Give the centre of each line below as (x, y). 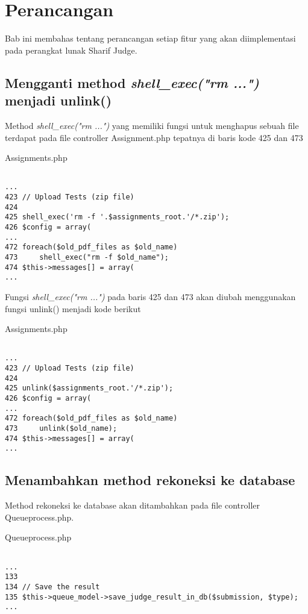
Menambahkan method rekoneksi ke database (150, 480)
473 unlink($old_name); (61, 428)
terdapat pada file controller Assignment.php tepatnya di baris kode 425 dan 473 (154, 137)
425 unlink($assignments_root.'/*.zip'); (89, 388)
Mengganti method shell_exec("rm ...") (132, 82)
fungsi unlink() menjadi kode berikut (73, 308)
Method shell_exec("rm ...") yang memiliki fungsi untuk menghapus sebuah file (152, 125)
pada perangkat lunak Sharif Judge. (71, 50)
